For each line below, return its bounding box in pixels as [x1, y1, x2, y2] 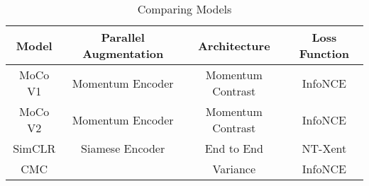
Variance [212, 161, 256, 177]
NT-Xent [302, 140, 347, 156]
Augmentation [82, 45, 164, 62]
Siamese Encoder [81, 140, 165, 156]
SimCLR [13, 140, 56, 156]
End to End [204, 140, 263, 156]
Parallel [101, 29, 145, 45]
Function [299, 45, 350, 62]
